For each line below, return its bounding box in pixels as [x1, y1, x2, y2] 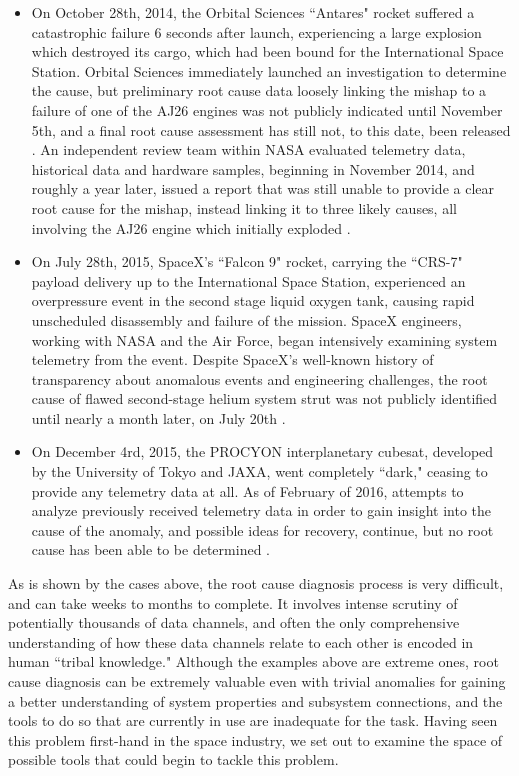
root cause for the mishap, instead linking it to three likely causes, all [31, 197, 457, 218]
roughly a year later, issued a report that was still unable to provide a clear [31, 178, 494, 199]
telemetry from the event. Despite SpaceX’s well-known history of [31, 349, 434, 370]
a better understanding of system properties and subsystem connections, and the [8, 690, 503, 711]
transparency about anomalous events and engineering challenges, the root [31, 368, 488, 389]
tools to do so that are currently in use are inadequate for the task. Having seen [8, 710, 498, 731]
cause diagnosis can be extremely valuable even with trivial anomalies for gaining [8, 671, 506, 691]
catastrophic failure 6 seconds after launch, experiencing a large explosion [31, 21, 482, 42]
